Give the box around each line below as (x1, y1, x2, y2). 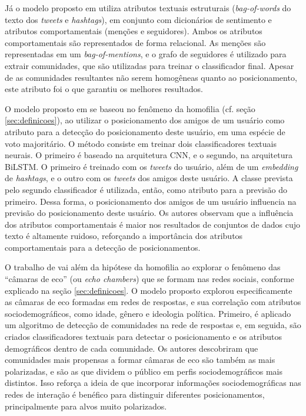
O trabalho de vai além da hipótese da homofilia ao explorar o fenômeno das (5, 261, 281, 273)
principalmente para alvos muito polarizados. (5, 399, 167, 412)
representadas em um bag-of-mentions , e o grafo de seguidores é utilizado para (5, 48, 287, 60)
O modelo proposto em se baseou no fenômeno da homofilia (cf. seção (5, 102, 255, 114)
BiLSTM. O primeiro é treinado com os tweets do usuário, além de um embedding (5, 160, 298, 172)
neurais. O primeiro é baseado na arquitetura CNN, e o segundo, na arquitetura (5, 149, 292, 161)
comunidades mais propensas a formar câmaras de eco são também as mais (5, 353, 275, 366)
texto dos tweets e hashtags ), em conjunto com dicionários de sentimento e (5, 13, 272, 25)
